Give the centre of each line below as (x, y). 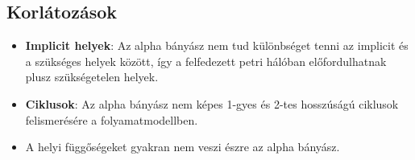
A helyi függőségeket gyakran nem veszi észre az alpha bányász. (183, 147)
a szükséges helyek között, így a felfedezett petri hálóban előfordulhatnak (206, 61)
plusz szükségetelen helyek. (92, 77)
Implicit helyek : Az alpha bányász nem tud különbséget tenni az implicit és (217, 45)
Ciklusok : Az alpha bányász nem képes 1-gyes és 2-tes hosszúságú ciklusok (212, 103)
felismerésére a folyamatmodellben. (112, 119)
